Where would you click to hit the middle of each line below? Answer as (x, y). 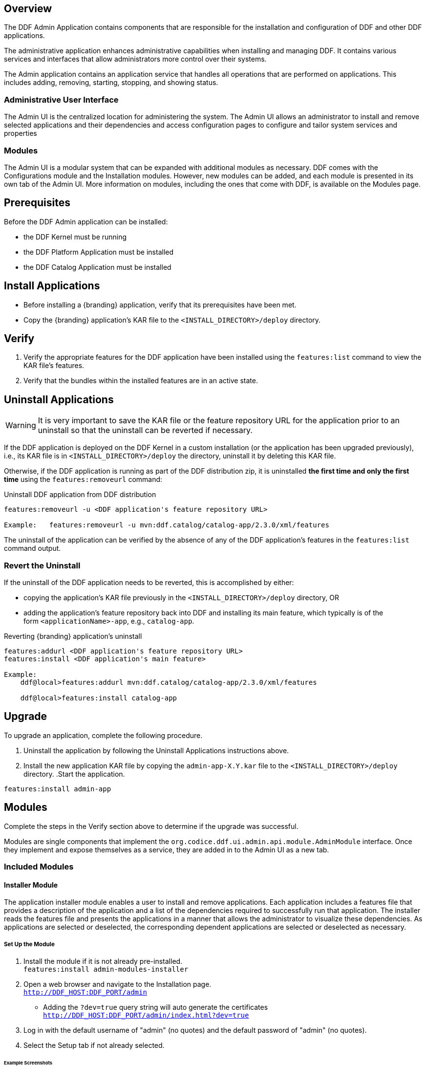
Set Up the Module (29, 944)
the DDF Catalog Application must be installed (97, 267)
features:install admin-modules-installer (106, 969)
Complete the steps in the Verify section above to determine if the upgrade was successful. (151, 826)
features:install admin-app (58, 789)
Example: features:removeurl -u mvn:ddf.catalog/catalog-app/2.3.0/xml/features (167, 525)
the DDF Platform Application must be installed (99, 252)
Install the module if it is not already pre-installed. (103, 961)
